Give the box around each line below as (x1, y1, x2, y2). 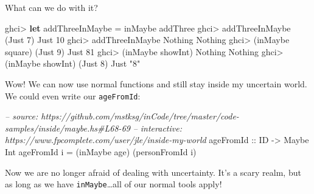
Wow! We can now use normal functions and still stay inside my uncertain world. (5, 77, 307, 90)
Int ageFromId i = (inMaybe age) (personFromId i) (5, 145, 197, 158)
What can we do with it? (5, 1, 98, 13)
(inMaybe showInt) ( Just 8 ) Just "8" (5, 57, 141, 70)
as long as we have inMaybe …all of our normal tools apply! (5, 178, 222, 190)
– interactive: (133, 121, 182, 134)
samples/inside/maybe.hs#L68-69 (5, 121, 130, 134)
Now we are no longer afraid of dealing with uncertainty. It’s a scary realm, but (5, 166, 301, 178)
